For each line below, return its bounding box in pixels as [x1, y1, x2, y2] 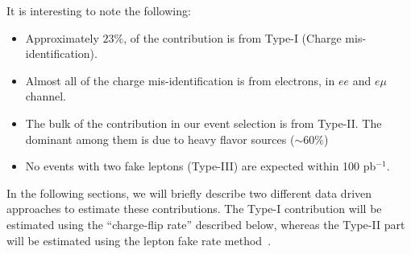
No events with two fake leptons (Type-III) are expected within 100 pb [25, 158, 376, 174]
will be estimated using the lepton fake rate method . [6, 231, 272, 248]
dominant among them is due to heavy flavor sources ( [25, 130, 295, 147]
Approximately [25, 29, 99, 46]
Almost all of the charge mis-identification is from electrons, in [25, 72, 335, 88]
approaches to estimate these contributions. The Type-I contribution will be [6, 200, 382, 217]
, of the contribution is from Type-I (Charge [123, 29, 342, 46]
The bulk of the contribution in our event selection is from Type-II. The [25, 114, 382, 131]
